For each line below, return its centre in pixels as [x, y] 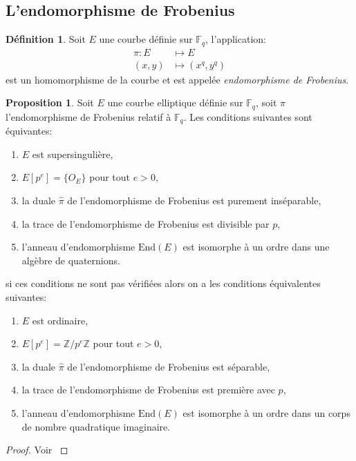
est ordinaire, [60, 320]
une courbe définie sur [146, 39]
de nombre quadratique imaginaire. [96, 426]
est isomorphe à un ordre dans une [256, 247]
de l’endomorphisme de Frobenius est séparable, [169, 366]
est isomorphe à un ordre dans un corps [266, 412]
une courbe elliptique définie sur [175, 102]
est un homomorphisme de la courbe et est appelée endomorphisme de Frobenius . [177, 79]
